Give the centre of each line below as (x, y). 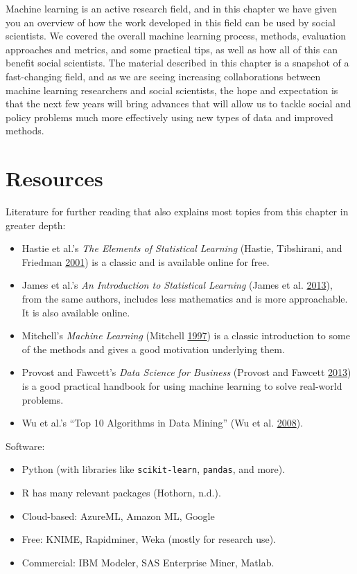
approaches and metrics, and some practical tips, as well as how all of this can (172, 49)
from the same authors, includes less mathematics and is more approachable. (185, 299)
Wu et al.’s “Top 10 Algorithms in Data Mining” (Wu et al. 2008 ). (163, 423)
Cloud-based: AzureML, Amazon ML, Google (118, 515)
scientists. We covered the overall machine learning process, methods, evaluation (176, 36)
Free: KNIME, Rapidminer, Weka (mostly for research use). (149, 539)
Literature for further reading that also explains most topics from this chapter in (177, 212)
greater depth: (36, 225)
